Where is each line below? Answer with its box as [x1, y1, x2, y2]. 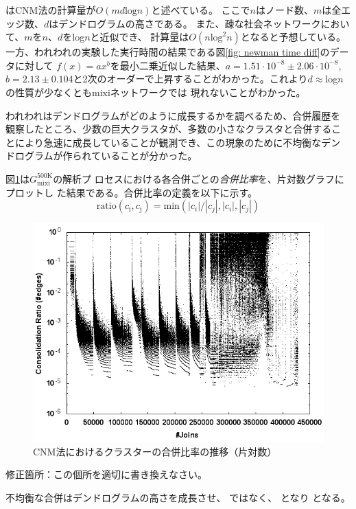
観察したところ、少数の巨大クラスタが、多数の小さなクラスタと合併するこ [5, 122, 342, 136]
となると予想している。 [240, 30, 346, 44]
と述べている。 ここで [151, 3, 250, 16]
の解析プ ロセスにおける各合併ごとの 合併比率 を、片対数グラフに [53, 171, 344, 185]
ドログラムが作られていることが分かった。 [5, 148, 198, 163]
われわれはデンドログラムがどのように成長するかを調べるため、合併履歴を [5, 108, 341, 122]
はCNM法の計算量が [5, 3, 96, 16]
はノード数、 [256, 3, 314, 16]
